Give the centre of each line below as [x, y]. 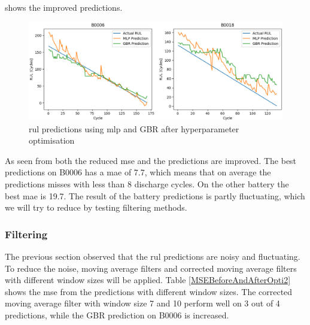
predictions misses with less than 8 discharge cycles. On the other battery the [147, 183]
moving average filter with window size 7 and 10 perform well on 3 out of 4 [142, 303]
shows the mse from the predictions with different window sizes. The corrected [149, 291]
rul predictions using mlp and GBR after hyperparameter [134, 128]
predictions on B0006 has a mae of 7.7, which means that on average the [138, 172]
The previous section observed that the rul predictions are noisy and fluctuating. [153, 256]
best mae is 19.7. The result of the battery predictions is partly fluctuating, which [155, 195]
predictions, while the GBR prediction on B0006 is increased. [117, 315]
